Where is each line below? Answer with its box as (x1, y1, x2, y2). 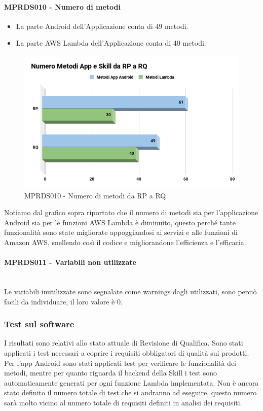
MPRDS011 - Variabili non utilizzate (4, 257, 136, 267)
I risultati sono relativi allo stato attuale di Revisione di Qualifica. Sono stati (4, 337, 243, 348)
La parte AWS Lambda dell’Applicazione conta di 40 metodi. (16, 38, 206, 48)
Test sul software (4, 318, 74, 330)
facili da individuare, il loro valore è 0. (4, 296, 123, 306)
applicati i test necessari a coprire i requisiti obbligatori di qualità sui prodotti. (4, 347, 249, 358)
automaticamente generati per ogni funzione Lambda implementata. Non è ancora (4, 377, 259, 388)
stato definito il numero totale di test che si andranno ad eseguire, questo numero (4, 387, 257, 398)
